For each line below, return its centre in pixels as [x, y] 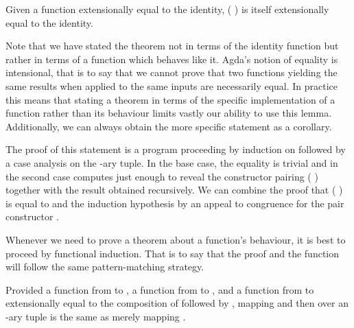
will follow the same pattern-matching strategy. [105, 267]
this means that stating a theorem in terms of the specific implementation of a [170, 99]
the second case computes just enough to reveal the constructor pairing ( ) [162, 176]
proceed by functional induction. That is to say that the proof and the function [173, 253]
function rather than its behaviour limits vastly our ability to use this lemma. [169, 113]
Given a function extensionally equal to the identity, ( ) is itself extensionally [167, 9]
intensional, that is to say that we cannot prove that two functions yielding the [172, 72]
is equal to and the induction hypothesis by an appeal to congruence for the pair [175, 203]
